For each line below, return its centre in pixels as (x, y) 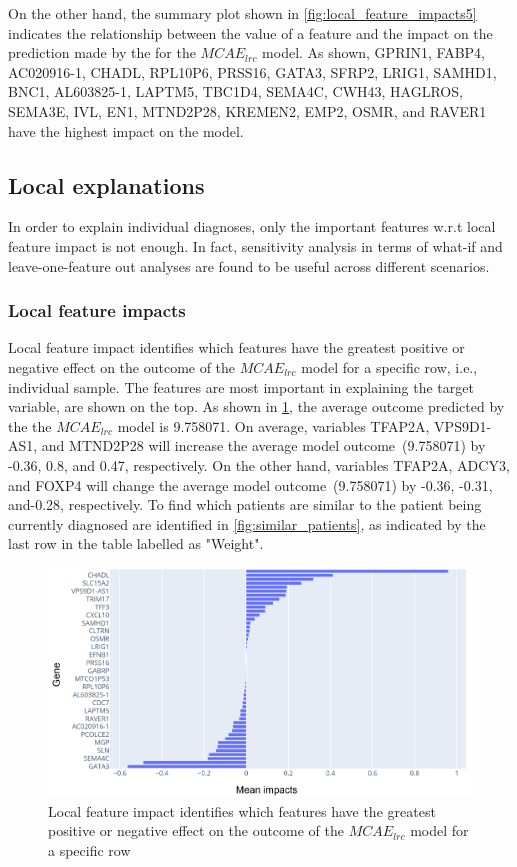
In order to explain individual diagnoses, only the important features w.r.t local (252, 226)
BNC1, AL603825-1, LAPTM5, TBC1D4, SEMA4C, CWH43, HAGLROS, (235, 91)
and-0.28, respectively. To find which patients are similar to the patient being (245, 504)
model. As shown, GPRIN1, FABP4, (373, 52)
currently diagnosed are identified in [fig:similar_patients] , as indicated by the (247, 523)
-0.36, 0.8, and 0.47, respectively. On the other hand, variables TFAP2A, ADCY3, (259, 464)
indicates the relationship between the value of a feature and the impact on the (250, 32)
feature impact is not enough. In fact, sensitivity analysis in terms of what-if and (255, 245)
